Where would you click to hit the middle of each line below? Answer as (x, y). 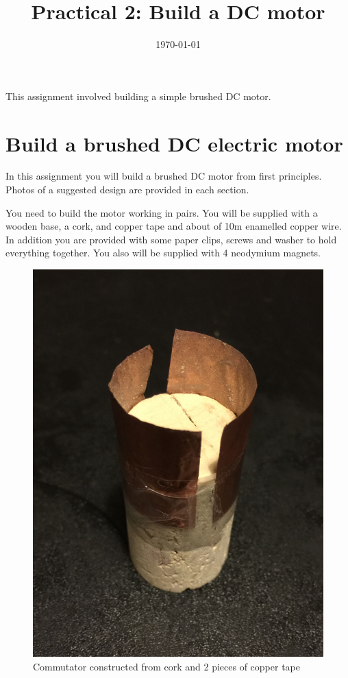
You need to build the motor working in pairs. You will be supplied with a (162, 212)
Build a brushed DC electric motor (174, 143)
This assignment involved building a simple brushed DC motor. (138, 96)
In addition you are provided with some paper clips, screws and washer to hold (171, 239)
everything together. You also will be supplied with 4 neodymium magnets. (163, 253)
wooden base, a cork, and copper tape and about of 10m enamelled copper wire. (174, 226)
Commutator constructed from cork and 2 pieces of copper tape (166, 666)
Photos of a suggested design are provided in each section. (127, 190)
